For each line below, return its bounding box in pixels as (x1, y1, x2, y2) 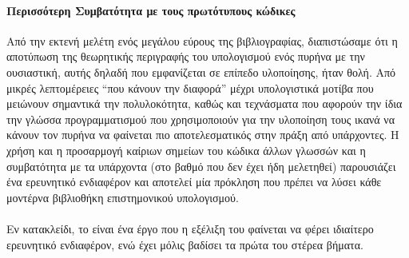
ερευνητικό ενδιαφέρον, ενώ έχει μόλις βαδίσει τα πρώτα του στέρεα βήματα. (6, 236, 363, 252)
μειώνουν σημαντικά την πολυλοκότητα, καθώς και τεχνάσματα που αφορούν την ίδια (6, 95, 403, 112)
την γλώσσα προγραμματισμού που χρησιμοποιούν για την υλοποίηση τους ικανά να (6, 110, 395, 127)
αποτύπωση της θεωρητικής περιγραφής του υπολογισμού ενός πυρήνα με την (6, 48, 365, 65)
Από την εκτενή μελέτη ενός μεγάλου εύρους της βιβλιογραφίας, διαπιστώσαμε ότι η (6, 32, 398, 49)
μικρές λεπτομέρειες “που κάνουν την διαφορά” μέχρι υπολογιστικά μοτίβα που (6, 79, 374, 96)
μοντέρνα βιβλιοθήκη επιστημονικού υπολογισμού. (6, 189, 239, 205)
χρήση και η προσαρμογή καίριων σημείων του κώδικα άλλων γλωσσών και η (6, 141, 366, 158)
